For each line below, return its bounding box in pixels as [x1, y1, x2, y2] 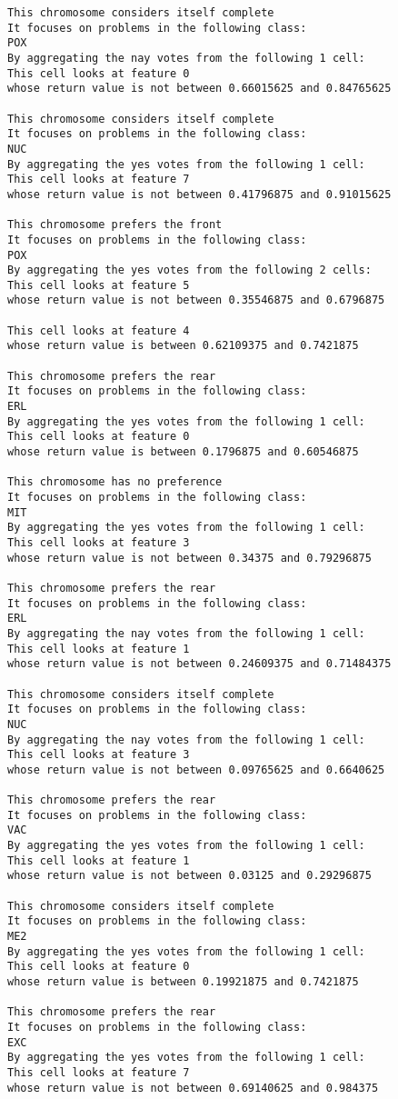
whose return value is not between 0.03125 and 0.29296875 [7, 869, 372, 883]
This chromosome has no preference [7, 475, 223, 489]
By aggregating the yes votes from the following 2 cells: [7, 264, 372, 277]
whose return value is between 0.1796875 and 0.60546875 [7, 445, 359, 459]
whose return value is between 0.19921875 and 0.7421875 [7, 975, 359, 988]
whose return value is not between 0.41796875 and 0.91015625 [7, 187, 392, 201]
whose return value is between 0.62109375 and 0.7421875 [7, 339, 359, 353]
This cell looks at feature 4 [7, 324, 190, 337]
